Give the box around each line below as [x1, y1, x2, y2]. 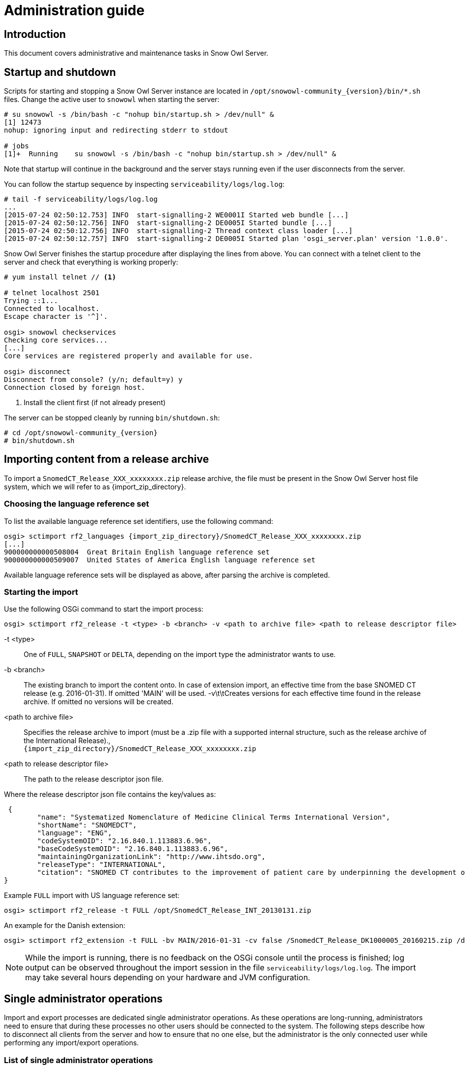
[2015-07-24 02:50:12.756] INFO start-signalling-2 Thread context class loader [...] [4, 227, 353, 235]
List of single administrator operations [4, 1055, 153, 1065]
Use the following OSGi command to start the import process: [4, 605, 203, 614]
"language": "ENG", [37, 829, 112, 837]
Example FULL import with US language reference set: [4, 891, 180, 900]
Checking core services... [4, 336, 108, 345]
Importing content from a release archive [4, 453, 209, 466]
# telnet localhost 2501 [4, 289, 100, 297]
